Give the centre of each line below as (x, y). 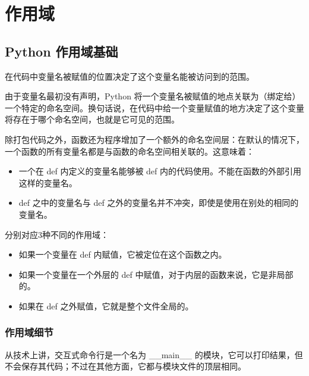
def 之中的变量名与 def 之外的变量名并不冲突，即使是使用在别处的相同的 (159, 203)
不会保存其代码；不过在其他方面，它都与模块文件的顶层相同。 (125, 366)
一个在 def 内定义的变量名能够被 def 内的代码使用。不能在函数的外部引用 (160, 171)
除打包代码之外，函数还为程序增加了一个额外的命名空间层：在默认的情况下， (154, 139)
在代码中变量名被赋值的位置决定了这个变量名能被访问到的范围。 (130, 76)
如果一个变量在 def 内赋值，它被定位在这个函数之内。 (123, 254)
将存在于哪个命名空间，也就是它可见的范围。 (92, 119)
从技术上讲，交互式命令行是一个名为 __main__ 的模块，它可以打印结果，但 (154, 354)
